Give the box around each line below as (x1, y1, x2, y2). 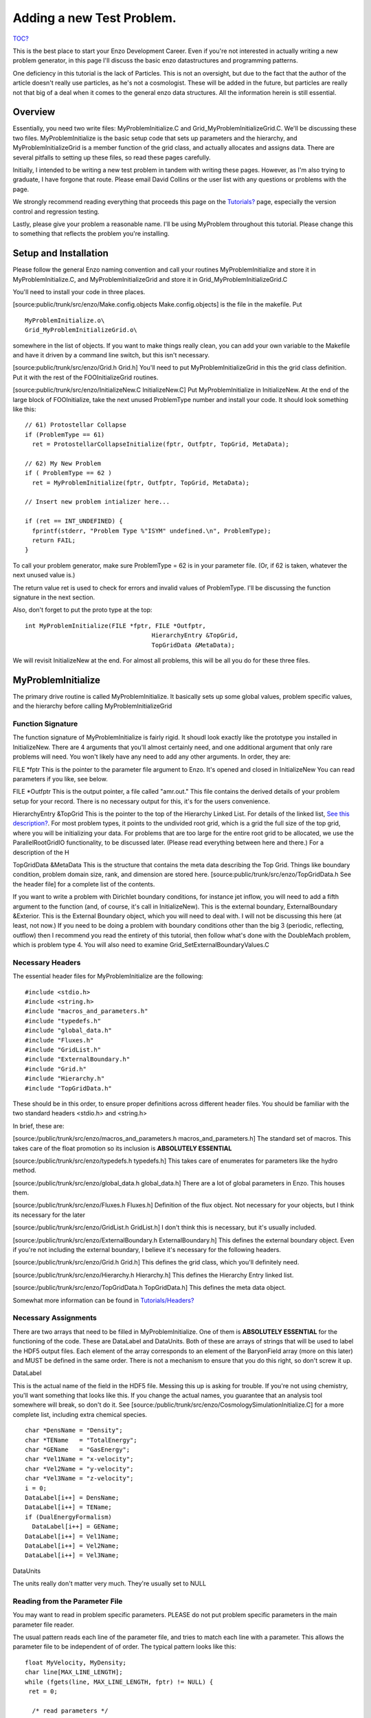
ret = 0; (28, 1688, 58, 1695)
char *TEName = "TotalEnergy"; (25, 1436, 137, 1444)
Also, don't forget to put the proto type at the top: (12, 605, 153, 614)
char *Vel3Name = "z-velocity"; (25, 1475, 134, 1482)
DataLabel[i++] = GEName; (32, 1523, 120, 1530)
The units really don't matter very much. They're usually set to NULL (12, 1579, 206, 1587)
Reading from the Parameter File (12, 1596, 123, 1606)
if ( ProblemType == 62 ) (25, 469, 113, 477)
